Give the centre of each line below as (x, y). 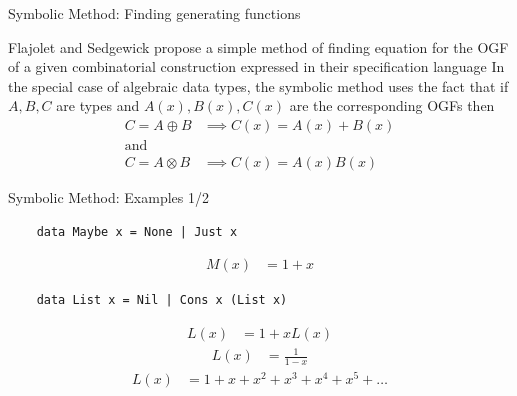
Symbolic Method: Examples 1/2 (108, 197)
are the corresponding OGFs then (392, 105)
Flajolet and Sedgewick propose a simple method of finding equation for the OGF (258, 46)
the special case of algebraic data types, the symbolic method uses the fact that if (258, 85)
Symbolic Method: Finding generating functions (154, 13)
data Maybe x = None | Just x (137, 231)
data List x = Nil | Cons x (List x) (162, 300)
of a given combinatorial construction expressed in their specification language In (256, 66)
